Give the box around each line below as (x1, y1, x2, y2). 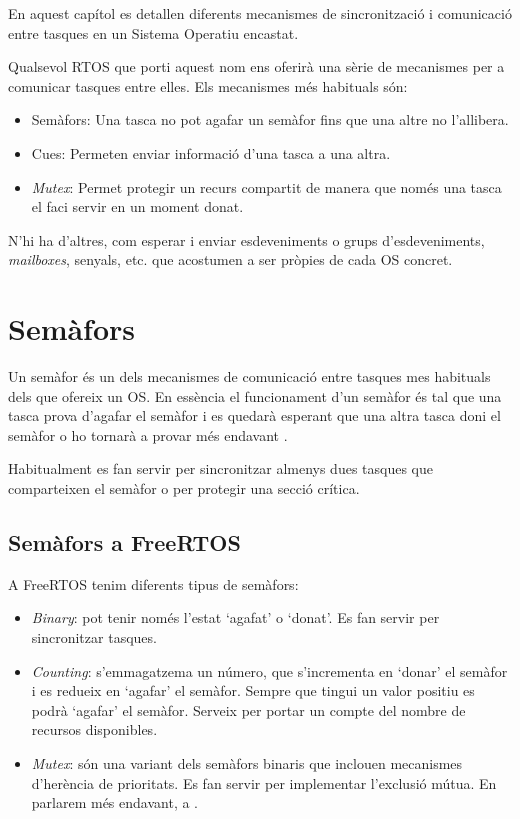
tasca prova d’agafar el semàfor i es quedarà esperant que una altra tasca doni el (8, 405, 501, 426)
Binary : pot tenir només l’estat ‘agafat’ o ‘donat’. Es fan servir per (31, 607, 440, 628)
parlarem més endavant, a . (31, 792, 198, 813)
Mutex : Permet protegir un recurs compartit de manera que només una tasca (31, 176, 502, 197)
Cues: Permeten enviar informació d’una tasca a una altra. (31, 142, 391, 163)
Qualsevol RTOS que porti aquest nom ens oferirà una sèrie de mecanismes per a (8, 56, 505, 77)
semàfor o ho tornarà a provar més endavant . (8, 424, 288, 445)
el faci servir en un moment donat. (31, 196, 244, 217)
